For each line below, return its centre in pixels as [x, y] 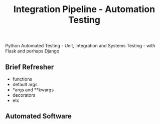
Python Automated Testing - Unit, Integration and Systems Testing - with [80, 46]
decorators [24, 95]
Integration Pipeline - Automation [84, 9]
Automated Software [38, 116]
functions [22, 79]
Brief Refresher [30, 67]
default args [25, 84]
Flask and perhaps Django [32, 51]
